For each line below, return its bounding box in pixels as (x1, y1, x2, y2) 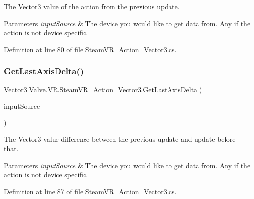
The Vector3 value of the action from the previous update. (4, 1, 180, 11)
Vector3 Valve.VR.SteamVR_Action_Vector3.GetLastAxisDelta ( (4, 84, 202, 94)
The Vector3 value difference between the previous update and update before (4, 134, 236, 144)
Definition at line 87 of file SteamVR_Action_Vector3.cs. (4, 186, 177, 196)
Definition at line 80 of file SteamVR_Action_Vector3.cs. (4, 44, 177, 54)
